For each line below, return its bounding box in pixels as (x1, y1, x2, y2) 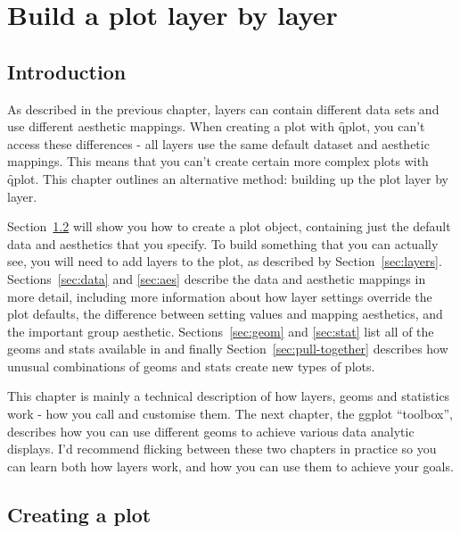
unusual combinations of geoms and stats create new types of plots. (7, 356, 375, 375)
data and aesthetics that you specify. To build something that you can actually (7, 234, 439, 253)
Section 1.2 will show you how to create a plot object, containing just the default (7, 217, 451, 236)
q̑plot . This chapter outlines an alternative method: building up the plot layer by (7, 169, 448, 187)
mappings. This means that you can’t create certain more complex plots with (7, 152, 429, 171)
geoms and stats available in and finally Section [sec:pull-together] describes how (7, 339, 448, 358)
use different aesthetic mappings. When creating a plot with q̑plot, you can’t (7, 117, 425, 136)
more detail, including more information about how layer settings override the (7, 287, 432, 305)
